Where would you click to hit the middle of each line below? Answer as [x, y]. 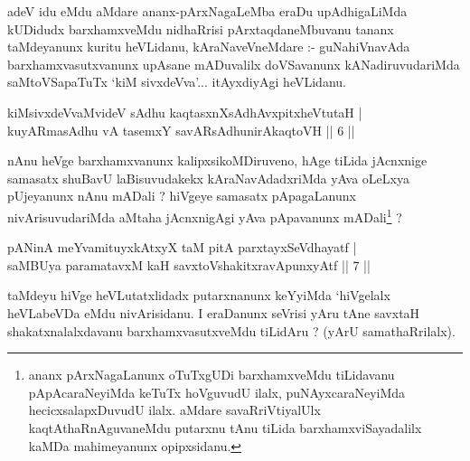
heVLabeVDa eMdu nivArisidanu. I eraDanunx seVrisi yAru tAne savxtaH [214, 312]
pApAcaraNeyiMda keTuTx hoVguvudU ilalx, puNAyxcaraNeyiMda [217, 392]
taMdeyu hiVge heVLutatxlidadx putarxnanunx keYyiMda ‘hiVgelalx [199, 295]
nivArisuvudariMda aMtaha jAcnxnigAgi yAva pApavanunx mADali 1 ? [205, 215]
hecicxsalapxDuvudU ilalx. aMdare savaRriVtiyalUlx [174, 410]
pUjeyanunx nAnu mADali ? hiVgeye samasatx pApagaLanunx [182, 196]
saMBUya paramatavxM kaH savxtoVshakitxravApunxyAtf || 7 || [189, 264]
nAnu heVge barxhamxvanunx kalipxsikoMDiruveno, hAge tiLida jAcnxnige [217, 160]
